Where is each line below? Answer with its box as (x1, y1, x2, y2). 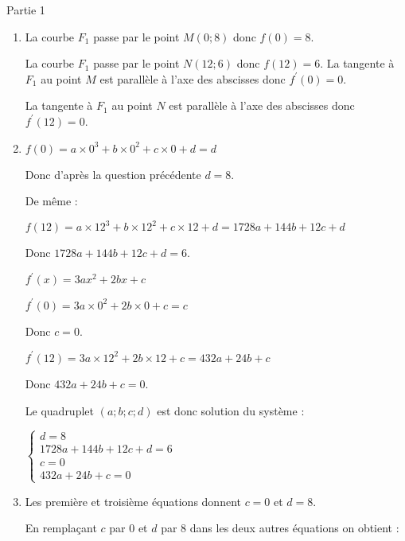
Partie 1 (6, 2, 45, 18)
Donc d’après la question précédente (25, 165, 201, 182)
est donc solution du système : (157, 402, 305, 418)
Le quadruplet (25, 402, 94, 418)
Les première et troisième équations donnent (25, 492, 241, 509)
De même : (25, 193, 78, 209)
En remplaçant (25, 520, 97, 536)
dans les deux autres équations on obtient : (189, 520, 399, 536)
